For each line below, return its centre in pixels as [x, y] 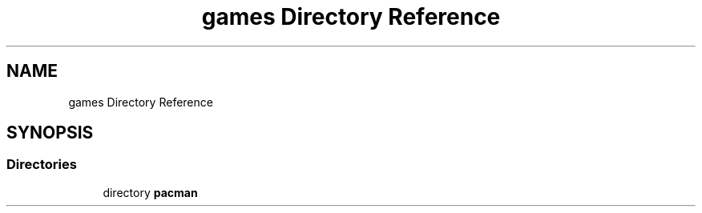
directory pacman [150, 192]
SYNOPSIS [50, 133]
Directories [42, 165]
